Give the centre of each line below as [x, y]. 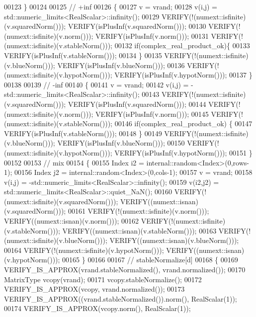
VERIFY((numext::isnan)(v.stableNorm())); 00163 [139, 230]
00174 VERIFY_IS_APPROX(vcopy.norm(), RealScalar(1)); [97, 308]
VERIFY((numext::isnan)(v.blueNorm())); [174, 240]
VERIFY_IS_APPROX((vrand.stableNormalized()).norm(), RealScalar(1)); [121, 298]
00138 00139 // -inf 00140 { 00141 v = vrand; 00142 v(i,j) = [96, 84]
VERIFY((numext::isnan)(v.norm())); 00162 [72, 221]
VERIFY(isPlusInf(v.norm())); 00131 [152, 36]
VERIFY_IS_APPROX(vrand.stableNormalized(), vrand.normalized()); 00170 [125, 270]
